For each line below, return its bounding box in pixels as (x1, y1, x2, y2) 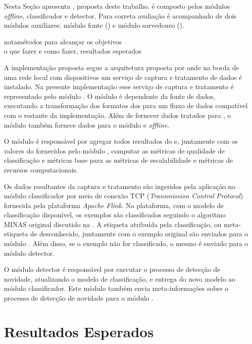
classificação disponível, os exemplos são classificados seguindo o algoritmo (4, 210, 226, 220)
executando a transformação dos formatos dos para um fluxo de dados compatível (4, 100, 248, 111)
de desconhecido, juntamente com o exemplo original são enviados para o (30, 229, 248, 239)
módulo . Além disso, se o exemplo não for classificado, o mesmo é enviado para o (4, 238, 248, 248)
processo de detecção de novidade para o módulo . (4, 293, 154, 303)
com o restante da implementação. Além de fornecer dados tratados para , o (4, 110, 231, 120)
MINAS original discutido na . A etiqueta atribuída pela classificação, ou (4, 219, 222, 229)
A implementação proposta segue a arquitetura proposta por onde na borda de (4, 62, 239, 72)
